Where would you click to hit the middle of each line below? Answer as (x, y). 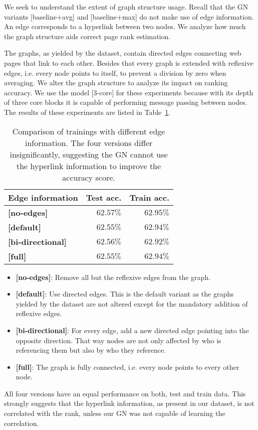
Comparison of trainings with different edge (89, 131)
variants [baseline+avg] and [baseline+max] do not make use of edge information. (129, 16)
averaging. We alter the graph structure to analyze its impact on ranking (116, 83)
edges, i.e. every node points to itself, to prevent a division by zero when (115, 73)
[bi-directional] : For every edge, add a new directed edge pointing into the (132, 330)
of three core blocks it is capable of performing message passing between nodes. (126, 102)
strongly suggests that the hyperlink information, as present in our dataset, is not (129, 403)
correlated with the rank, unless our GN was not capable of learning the (115, 413)
